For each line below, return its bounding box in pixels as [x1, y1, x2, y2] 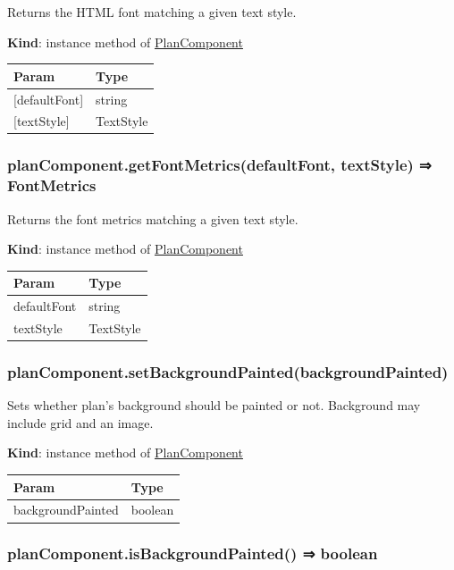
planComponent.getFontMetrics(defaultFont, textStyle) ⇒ [7, 154, 432, 176]
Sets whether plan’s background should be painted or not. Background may [7, 396, 421, 415]
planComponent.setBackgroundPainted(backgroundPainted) [7, 361, 449, 382]
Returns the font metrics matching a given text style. [7, 209, 298, 228]
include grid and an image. [7, 413, 154, 432]
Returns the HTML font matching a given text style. [7, 3, 297, 21]
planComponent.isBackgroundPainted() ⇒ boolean [7, 542, 378, 565]
